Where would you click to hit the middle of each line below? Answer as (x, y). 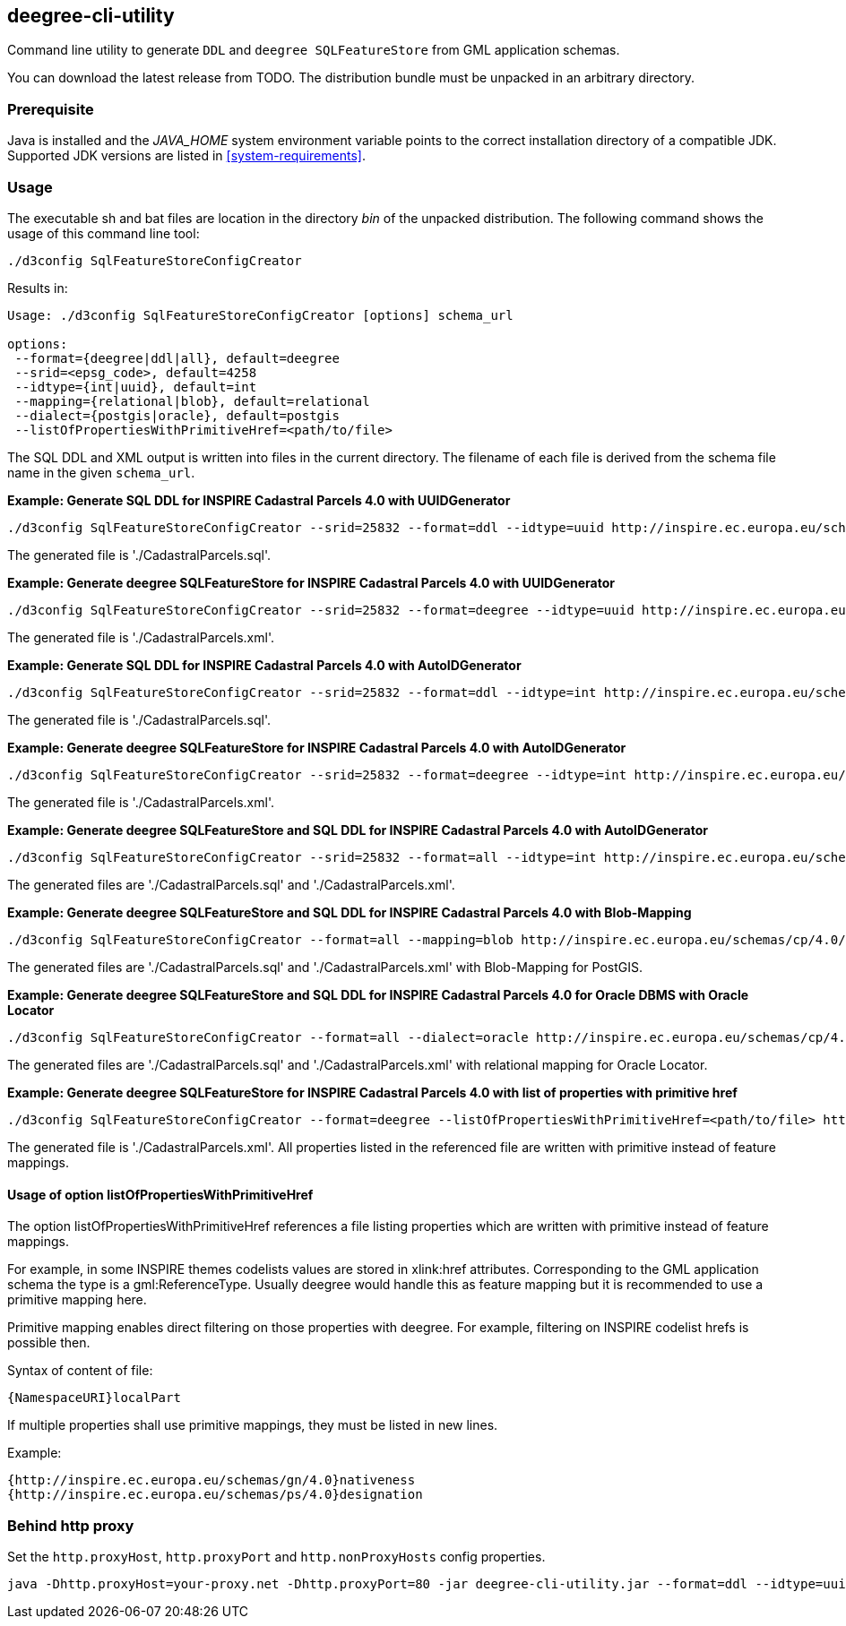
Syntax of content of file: (80, 1371)
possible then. (49, 1343)
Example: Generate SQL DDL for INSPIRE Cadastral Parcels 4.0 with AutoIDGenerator (264, 665)
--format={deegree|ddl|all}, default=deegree (177, 358)
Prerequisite (51, 109)
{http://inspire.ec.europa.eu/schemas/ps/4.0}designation (215, 1495)
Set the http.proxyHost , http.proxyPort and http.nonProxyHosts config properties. (276, 1556)
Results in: (38, 288)
